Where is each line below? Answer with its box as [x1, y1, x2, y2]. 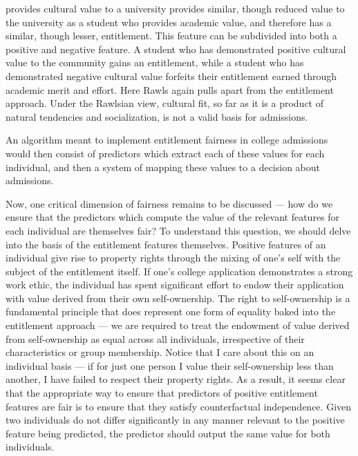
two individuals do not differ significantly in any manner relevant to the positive [6, 413, 345, 427]
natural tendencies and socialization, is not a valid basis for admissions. [6, 109, 308, 123]
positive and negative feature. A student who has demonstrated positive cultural [6, 41, 346, 56]
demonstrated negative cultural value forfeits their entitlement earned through [6, 68, 337, 83]
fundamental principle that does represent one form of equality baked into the [6, 304, 336, 319]
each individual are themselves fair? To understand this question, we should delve [6, 223, 351, 237]
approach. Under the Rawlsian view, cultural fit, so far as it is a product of [6, 96, 323, 110]
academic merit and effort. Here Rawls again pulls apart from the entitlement [6, 82, 334, 97]
